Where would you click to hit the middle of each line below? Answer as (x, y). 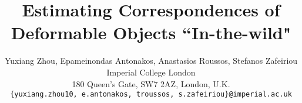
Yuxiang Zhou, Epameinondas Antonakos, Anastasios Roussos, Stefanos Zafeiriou (151, 61)
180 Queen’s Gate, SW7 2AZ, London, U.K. (151, 83)
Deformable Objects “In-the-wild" (151, 32)
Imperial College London (151, 72)
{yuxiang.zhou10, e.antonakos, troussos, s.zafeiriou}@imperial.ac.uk (151, 95)
